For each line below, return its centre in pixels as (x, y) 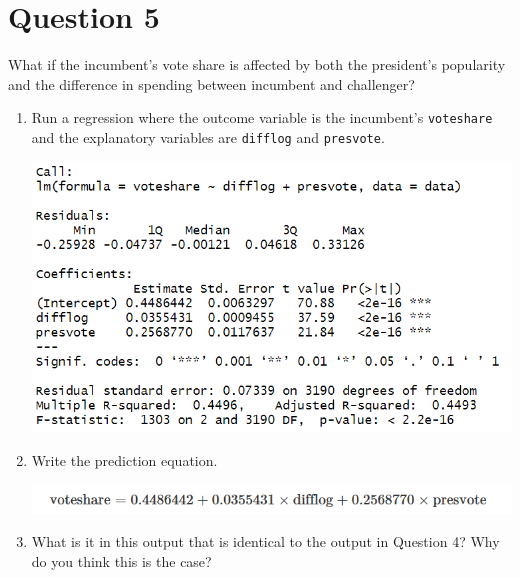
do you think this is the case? (121, 561)
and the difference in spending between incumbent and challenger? (211, 83)
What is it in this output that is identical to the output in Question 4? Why (265, 541)
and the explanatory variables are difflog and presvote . (208, 136)
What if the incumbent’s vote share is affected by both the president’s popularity (257, 64)
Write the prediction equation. (124, 459)
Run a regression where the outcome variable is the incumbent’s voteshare (262, 117)
